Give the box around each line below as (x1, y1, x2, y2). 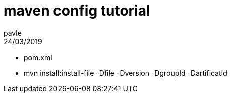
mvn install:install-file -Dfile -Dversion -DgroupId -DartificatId (24, 68, 227, 77)
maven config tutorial (4, 2, 150, 19)
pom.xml (24, 53, 52, 62)
